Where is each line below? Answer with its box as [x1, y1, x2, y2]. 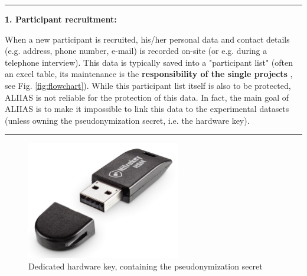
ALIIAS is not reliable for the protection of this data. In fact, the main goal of [5, 91, 289, 103]
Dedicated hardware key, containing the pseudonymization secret [28, 260, 263, 272]
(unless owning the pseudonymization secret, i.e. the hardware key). [5, 114, 250, 126]
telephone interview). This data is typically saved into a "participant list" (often [5, 56, 293, 68]
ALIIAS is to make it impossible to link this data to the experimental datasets [5, 102, 289, 115]
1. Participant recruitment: [5, 13, 117, 25]
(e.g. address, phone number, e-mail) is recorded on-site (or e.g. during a [5, 44, 267, 57]
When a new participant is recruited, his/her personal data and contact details [5, 33, 290, 45]
